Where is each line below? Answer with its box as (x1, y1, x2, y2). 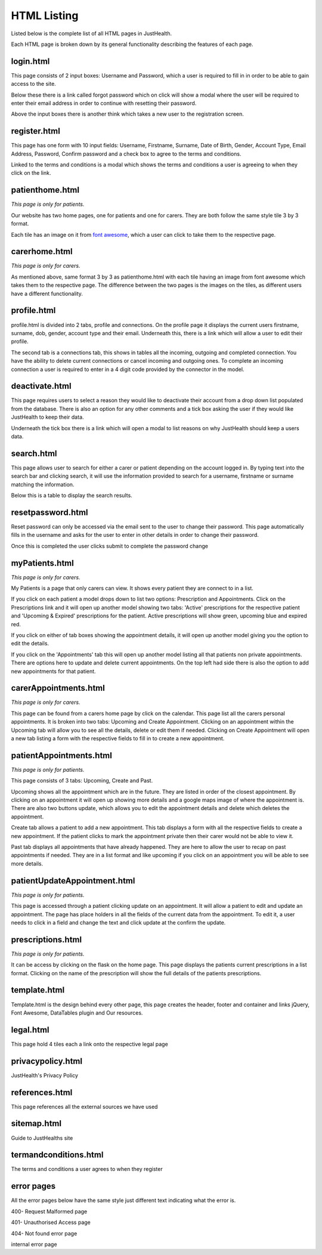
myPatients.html (11, 558, 74, 568)
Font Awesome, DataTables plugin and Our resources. (11, 1009, 143, 1016)
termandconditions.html (11, 1150, 104, 1160)
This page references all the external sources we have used (11, 1103, 158, 1110)
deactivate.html (11, 381, 72, 391)
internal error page (11, 1241, 57, 1248)
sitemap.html (11, 1118, 62, 1129)
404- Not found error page (11, 1229, 78, 1237)
